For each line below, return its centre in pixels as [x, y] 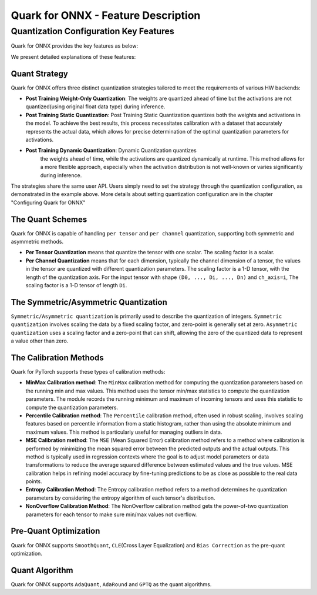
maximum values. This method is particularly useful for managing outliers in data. [124, 432]
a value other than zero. [40, 341]
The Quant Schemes [49, 219]
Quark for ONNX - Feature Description [106, 15]
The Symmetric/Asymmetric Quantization [89, 302]
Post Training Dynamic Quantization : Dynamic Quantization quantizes [111, 151]
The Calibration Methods [57, 358]
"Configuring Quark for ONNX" [48, 202]
